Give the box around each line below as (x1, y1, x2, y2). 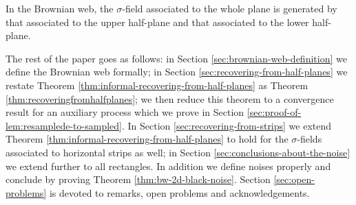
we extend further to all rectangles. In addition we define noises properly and (6, 158, 331, 173)
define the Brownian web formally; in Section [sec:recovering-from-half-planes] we (6, 64, 348, 79)
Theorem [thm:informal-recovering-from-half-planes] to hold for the (6, 132, 289, 146)
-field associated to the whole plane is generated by (122, 1, 337, 15)
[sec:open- (273, 172, 315, 186)
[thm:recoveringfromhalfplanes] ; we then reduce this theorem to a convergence (6, 91, 334, 106)
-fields (297, 132, 322, 146)
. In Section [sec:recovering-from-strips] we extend (121, 118, 332, 132)
